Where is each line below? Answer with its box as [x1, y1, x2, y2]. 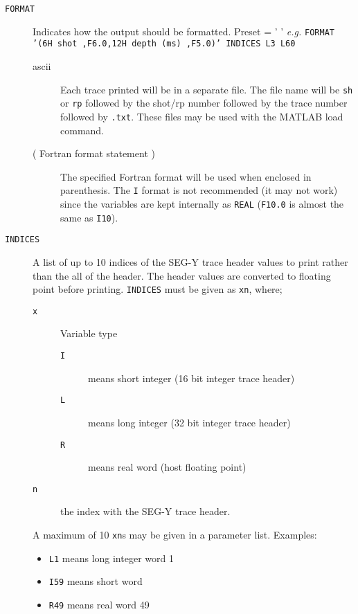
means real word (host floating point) [88, 460, 247, 474]
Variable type [60, 326, 118, 341]
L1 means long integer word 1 [48, 550, 174, 565]
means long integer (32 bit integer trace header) [88, 415, 291, 429]
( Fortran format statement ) [33, 146, 155, 161]
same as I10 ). [60, 210, 118, 224]
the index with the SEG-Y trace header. [60, 504, 231, 518]
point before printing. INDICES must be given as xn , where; [33, 282, 283, 296]
